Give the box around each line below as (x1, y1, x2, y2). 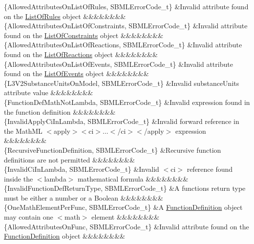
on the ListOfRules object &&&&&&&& (4, 11, 126, 21)
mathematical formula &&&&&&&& (77, 173, 189, 183)
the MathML (4, 125, 42, 136)
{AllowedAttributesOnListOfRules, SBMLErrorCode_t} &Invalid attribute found (4, 1, 249, 11)
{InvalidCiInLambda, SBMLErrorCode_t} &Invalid (4, 164, 159, 174)
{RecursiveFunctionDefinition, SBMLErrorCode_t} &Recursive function (4, 144, 221, 155)
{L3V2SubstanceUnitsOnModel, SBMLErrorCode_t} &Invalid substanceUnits (4, 78, 239, 88)
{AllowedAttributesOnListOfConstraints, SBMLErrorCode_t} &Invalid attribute (4, 20, 248, 31)
